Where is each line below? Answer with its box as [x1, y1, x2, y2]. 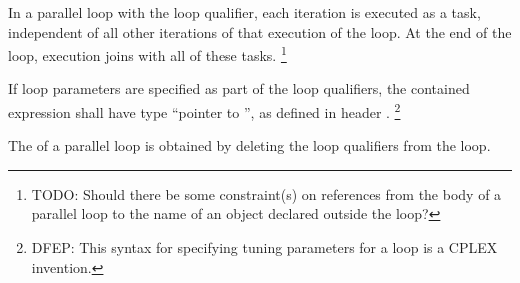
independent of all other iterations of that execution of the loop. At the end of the [8, 21, 512, 42]
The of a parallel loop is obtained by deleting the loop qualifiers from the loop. [8, 135, 491, 156]
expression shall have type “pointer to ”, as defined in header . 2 [8, 99, 401, 122]
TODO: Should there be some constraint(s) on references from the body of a [31, 183, 502, 204]
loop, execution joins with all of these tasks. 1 [8, 42, 287, 65]
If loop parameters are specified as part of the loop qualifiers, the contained [8, 78, 470, 99]
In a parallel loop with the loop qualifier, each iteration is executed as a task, [8, 2, 481, 22]
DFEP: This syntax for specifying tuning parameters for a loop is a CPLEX [31, 237, 498, 258]
